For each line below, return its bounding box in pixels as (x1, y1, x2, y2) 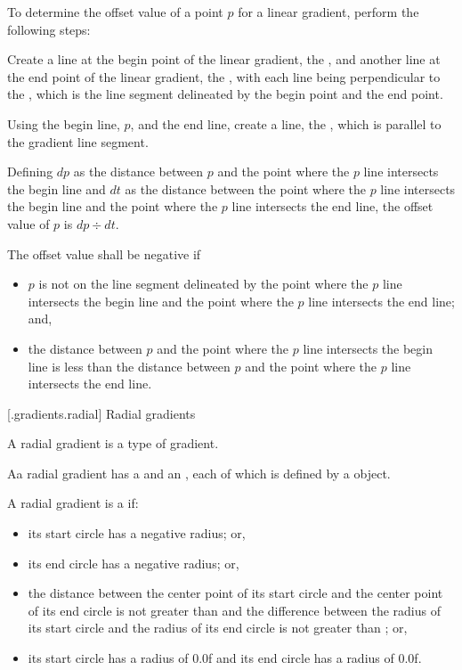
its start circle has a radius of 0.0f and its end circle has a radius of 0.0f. (28, 649, 422, 667)
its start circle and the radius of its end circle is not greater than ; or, (28, 618, 408, 637)
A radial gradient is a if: (7, 494, 139, 512)
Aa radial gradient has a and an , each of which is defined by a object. (7, 463, 391, 482)
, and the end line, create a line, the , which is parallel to (130, 114, 442, 133)
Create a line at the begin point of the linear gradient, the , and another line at (7, 50, 441, 69)
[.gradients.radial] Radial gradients (7, 404, 196, 422)
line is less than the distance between (28, 356, 231, 375)
